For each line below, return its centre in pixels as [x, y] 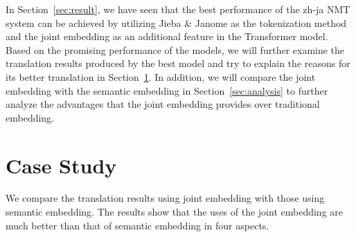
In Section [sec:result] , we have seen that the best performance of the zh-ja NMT [178, 9]
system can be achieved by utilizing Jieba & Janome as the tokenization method [176, 22]
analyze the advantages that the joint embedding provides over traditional [163, 104]
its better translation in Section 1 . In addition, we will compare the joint [161, 76]
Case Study [61, 165]
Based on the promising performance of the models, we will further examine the [175, 49]
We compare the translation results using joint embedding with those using [165, 198]
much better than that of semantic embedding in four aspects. [137, 225]
